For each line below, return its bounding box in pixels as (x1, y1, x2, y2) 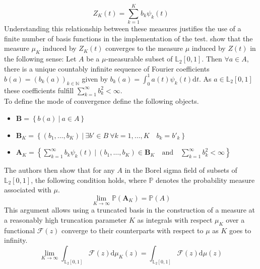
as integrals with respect (137, 214, 213, 225)
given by (82, 73, 108, 84)
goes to (229, 225, 251, 235)
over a (226, 214, 245, 225)
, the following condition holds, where (31, 174, 147, 185)
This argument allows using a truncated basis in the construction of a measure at (4, 205, 255, 215)
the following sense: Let (4, 53, 77, 64)
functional (4, 225, 35, 235)
